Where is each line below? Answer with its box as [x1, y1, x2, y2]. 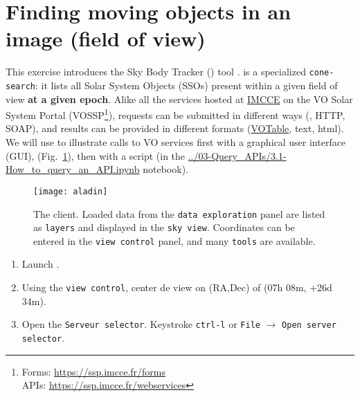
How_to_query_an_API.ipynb [6, 162, 140, 176]
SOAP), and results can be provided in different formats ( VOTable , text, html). [6, 121, 344, 136]
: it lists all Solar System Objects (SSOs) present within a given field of [35, 77, 338, 92]
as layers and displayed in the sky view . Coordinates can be [33, 220, 295, 234]
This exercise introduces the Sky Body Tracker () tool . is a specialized [6, 64, 306, 79]
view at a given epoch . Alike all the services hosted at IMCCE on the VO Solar [6, 91, 353, 106]
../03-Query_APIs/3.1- [188, 148, 287, 163]
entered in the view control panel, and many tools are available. [33, 233, 316, 248]
